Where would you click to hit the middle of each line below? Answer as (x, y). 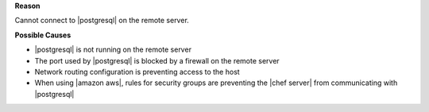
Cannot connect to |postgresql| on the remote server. (102, 21)
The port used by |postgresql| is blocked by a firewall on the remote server (157, 60)
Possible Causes (43, 35)
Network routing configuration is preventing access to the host (137, 71)
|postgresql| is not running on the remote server (113, 50)
